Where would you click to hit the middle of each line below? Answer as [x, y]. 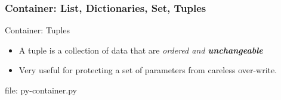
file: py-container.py [41, 90]
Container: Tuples [38, 30]
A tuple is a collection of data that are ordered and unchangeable [141, 50]
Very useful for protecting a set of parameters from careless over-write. [148, 70]
